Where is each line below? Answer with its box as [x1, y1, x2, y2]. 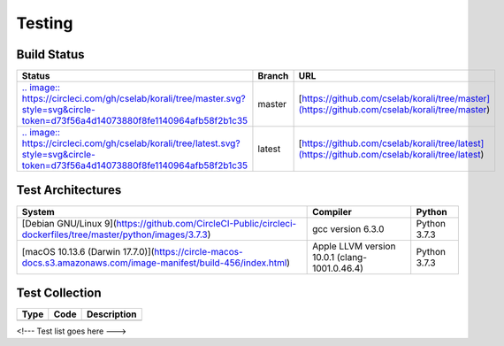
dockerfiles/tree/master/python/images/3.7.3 [21, 228, 208, 241]
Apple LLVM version [312, 240, 396, 252]
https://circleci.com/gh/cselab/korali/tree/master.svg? [21, 93, 247, 105]
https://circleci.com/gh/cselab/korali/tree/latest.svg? [21, 137, 241, 150]
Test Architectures [16, 182, 122, 198]
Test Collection [16, 286, 102, 300]
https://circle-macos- [154, 245, 243, 258]
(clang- [336, 250, 367, 263]
